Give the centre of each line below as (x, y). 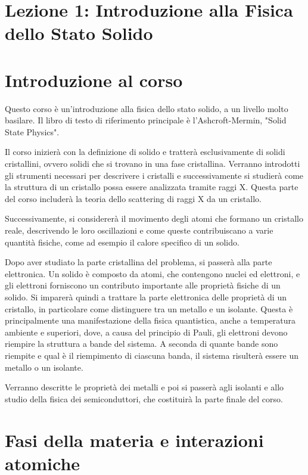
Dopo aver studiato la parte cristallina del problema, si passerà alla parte (139, 262)
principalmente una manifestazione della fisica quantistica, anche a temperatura (150, 320)
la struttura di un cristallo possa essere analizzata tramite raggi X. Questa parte (152, 187)
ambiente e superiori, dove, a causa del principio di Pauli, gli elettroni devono (146, 332)
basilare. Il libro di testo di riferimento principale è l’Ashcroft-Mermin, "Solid (146, 120)
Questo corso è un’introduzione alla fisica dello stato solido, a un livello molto (147, 108)
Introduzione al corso (94, 80)
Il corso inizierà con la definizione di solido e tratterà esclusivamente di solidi (145, 152)
